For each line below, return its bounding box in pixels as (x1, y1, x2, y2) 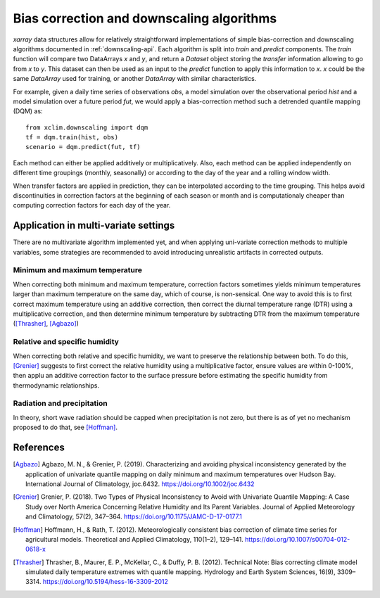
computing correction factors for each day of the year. (13, 201, 171, 210)
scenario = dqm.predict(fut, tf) (25, 143, 141, 151)
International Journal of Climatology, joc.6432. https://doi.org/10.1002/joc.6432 (25, 479, 255, 488)
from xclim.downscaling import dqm (25, 123, 148, 132)
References (13, 442, 65, 454)
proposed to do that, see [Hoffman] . (13, 423, 118, 432)
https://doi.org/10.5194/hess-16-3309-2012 (42, 578, 168, 586)
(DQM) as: (13, 107, 43, 115)
